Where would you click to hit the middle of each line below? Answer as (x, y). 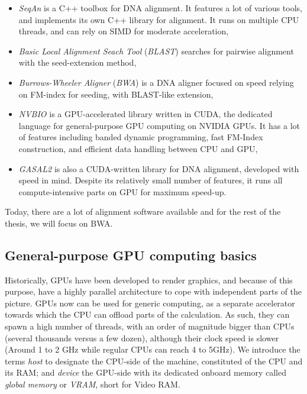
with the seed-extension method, (77, 62)
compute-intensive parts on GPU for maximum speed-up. (122, 191)
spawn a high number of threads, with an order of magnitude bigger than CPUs (150, 326)
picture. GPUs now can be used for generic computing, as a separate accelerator (150, 303)
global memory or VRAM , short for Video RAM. (93, 384)
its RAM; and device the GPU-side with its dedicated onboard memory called (146, 372)
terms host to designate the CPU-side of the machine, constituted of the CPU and (154, 361)
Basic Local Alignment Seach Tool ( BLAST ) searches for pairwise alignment (156, 51)
